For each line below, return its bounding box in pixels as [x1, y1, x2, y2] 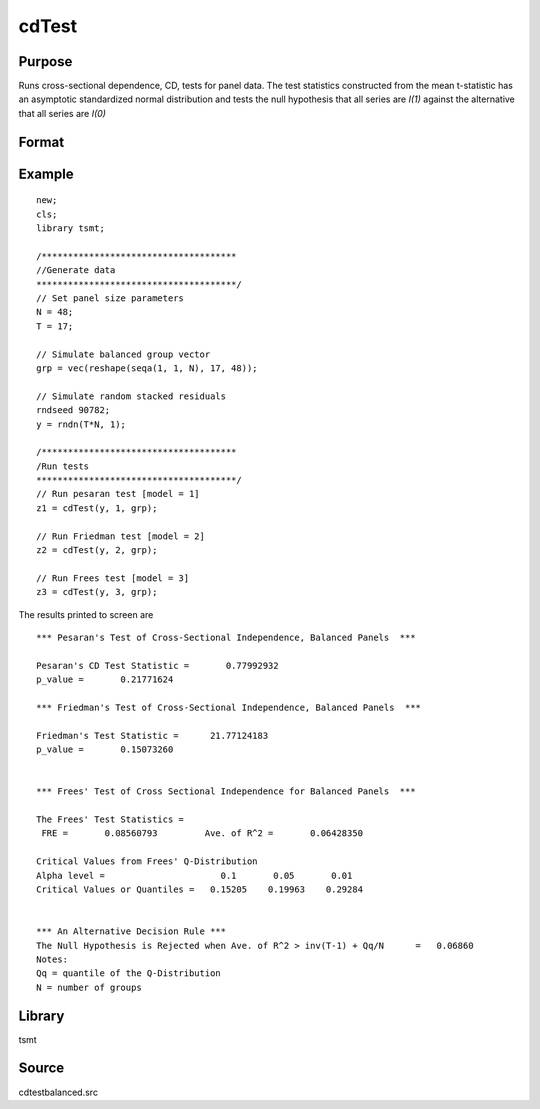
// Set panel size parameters [36, 293, 185, 304]
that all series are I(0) [18, 107, 107, 119]
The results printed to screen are [18, 608, 154, 620]
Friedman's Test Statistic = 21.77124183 [36, 730, 269, 741]
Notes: [36, 953, 69, 965]
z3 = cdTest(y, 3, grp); [36, 586, 158, 598]
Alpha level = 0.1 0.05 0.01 [36, 870, 353, 881]
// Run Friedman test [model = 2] [36, 530, 205, 542]
